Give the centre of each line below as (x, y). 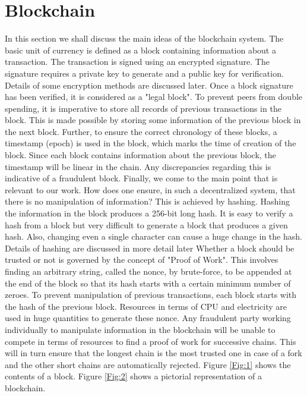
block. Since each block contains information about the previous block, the (140, 155)
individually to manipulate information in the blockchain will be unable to (140, 329)
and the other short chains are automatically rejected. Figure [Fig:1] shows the (148, 364)
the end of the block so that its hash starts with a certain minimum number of (148, 283)
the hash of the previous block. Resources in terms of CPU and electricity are (146, 306)
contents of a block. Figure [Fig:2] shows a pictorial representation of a (133, 376)
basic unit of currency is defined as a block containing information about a (140, 50)
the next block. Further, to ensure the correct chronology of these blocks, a (141, 131)
